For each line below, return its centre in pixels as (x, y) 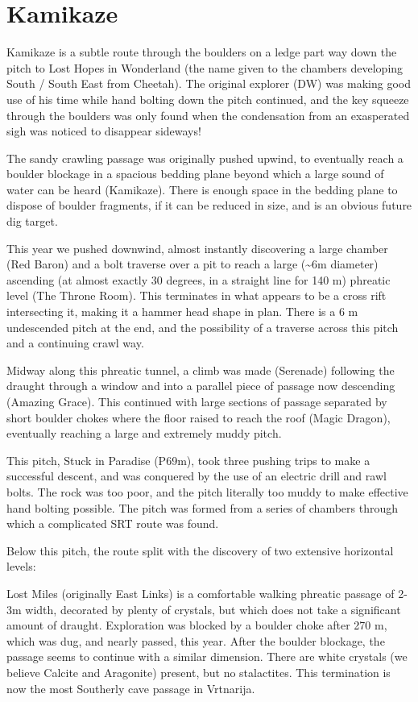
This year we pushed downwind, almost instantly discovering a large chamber (197, 248)
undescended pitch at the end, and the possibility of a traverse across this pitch (203, 327)
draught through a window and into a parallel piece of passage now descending (201, 386)
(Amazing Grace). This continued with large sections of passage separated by (197, 401)
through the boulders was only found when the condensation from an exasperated (208, 115)
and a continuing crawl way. (75, 343)
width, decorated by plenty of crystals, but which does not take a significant (213, 609)
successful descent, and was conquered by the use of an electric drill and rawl (197, 476)
